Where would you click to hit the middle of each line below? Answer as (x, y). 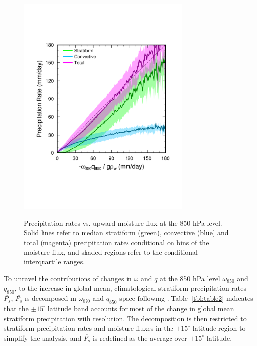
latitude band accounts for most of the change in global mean (141, 308)
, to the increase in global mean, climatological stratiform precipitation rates (130, 288)
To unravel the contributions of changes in (68, 278)
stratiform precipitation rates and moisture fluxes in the (89, 328)
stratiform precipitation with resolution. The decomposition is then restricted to (125, 318)
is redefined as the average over (140, 337)
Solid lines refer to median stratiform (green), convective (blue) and (126, 232)
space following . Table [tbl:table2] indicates (186, 298)
